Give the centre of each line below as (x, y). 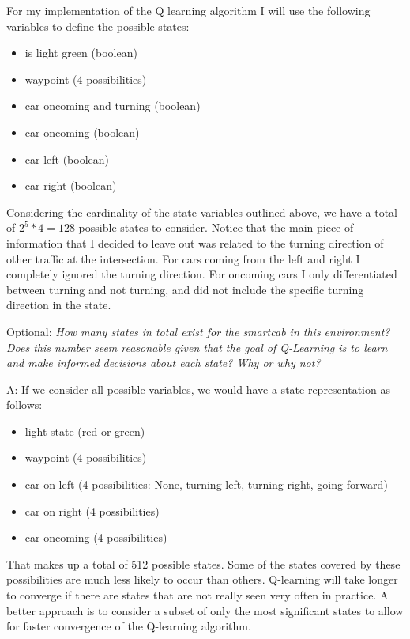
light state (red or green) (85, 431)
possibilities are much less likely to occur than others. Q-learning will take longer (202, 579)
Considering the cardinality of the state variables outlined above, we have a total (202, 212)
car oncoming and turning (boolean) (113, 106)
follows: (24, 405)
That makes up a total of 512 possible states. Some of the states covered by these (203, 563)
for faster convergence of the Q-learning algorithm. (129, 626)
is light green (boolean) (81, 53)
